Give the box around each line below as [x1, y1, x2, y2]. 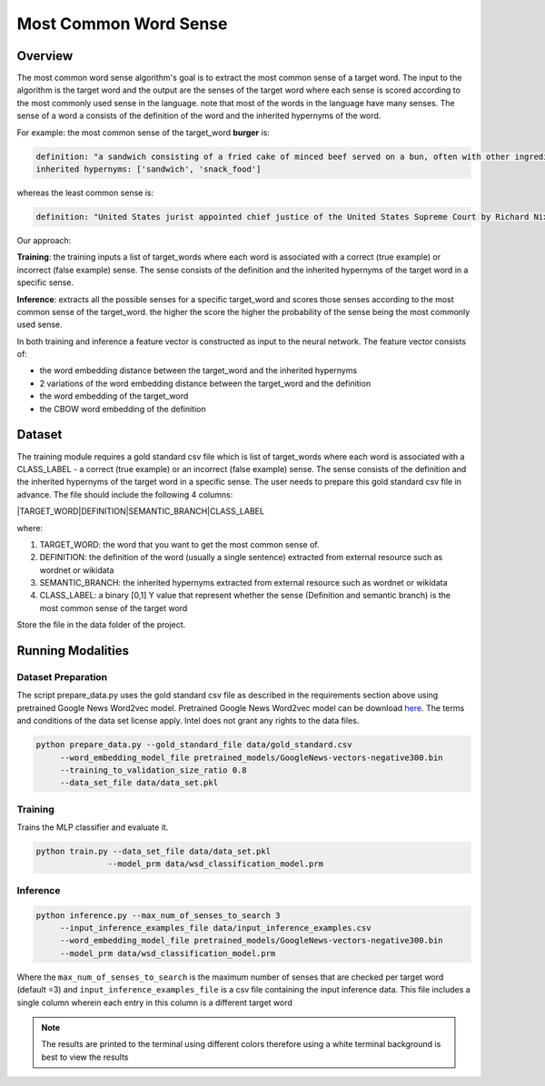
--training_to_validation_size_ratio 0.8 [59, 765, 247, 775]
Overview [16, 48, 74, 64]
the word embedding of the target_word [39, 390, 189, 401]
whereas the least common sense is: [16, 187, 154, 198]
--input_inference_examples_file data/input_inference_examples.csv [59, 923, 372, 933]
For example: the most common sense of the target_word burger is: [16, 127, 270, 138]
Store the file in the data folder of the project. [16, 619, 186, 630]
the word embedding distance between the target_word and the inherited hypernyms [39, 365, 358, 376]
